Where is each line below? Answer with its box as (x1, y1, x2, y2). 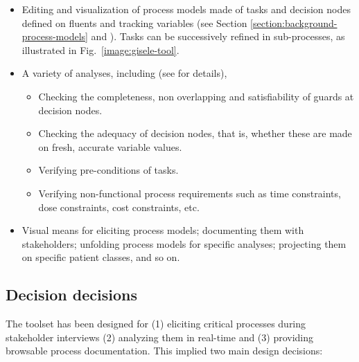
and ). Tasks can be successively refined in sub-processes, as (91, 29, 345, 44)
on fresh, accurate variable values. (38, 139, 182, 154)
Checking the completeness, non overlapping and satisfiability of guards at (38, 89, 354, 103)
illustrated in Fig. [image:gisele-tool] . (21, 42, 179, 57)
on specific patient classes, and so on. (21, 250, 180, 264)
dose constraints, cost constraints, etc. (38, 199, 200, 214)
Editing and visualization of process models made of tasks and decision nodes (21, 2, 351, 16)
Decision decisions (6, 284, 137, 305)
